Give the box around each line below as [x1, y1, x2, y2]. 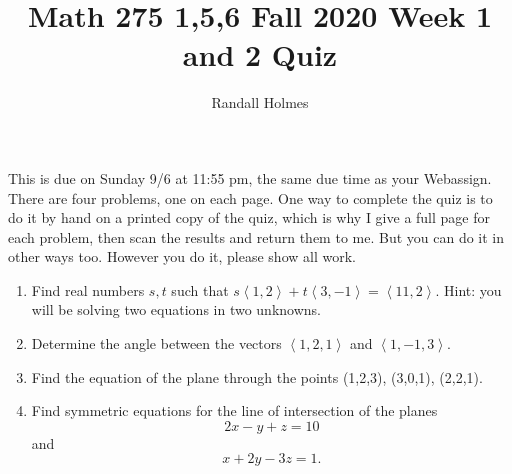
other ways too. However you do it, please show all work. [8, 246, 356, 267]
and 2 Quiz [182, 34, 338, 75]
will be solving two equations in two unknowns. [31, 299, 321, 320]
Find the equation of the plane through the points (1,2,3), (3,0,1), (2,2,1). [31, 366, 483, 387]
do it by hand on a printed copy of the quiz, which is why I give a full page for [8, 207, 491, 228]
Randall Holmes [211, 92, 309, 113]
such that [171, 279, 229, 300]
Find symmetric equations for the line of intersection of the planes [31, 400, 438, 421]
